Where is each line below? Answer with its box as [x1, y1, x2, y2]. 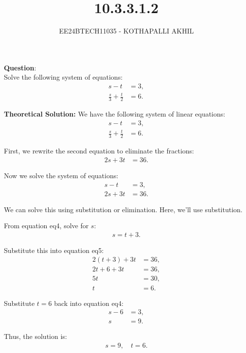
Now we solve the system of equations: [4, 170, 119, 180]
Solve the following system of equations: [4, 72, 123, 82]
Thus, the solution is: [4, 331, 67, 341]
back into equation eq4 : [54, 298, 123, 308]
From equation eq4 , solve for [4, 220, 89, 231]
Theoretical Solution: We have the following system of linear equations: [4, 109, 226, 119]
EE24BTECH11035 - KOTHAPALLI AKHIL [59, 26, 194, 36]
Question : [4, 62, 36, 72]
